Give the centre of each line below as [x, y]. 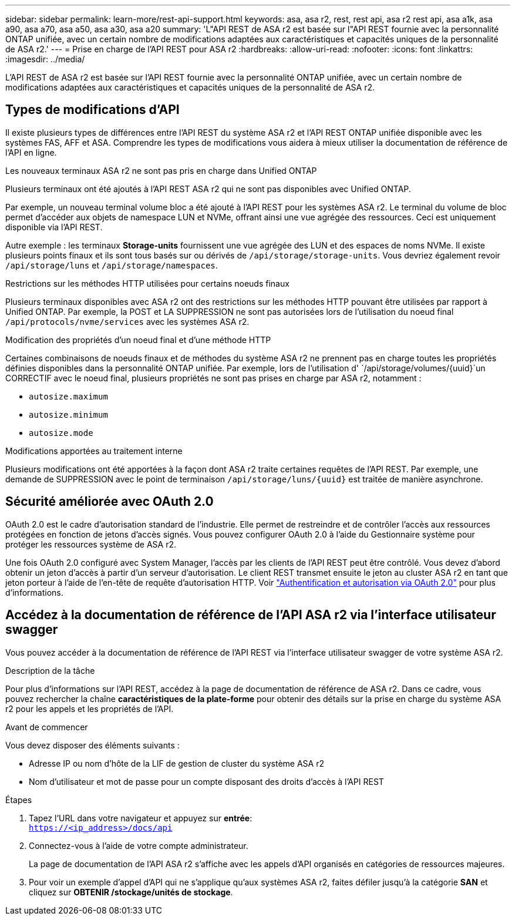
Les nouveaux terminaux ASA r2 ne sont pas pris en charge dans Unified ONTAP [161, 170]
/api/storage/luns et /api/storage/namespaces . [112, 265]
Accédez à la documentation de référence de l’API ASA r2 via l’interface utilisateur [251, 615]
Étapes [19, 800]
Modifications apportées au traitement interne [94, 451]
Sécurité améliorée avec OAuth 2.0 [110, 502]
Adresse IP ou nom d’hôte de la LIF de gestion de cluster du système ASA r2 [176, 763]
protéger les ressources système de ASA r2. [91, 544]
